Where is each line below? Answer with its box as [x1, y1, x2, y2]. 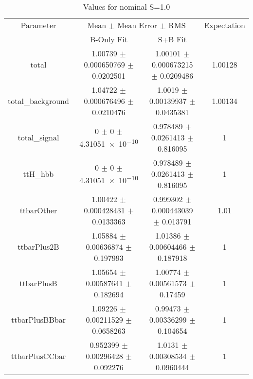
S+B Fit [158, 34, 187, 45]
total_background [8, 95, 69, 106]
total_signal [18, 132, 59, 143]
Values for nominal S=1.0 [83, 1, 170, 12]
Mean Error [117, 19, 158, 31]
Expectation [204, 19, 245, 31]
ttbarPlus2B [18, 241, 59, 252]
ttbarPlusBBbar [11, 314, 66, 325]
